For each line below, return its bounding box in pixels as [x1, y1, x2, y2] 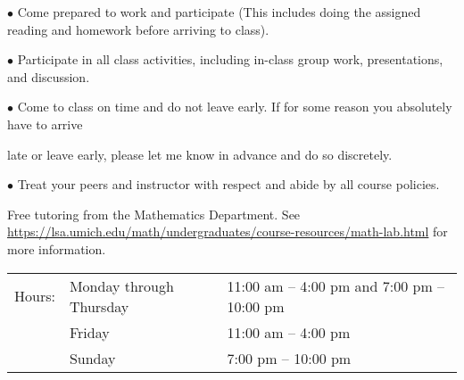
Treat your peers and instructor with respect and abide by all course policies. [17, 175, 440, 194]
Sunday [69, 347, 116, 368]
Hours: [14, 285, 55, 307]
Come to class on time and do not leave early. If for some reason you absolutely [17, 97, 452, 116]
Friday [69, 321, 110, 343]
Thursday [69, 295, 129, 317]
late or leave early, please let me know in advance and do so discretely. [7, 145, 393, 163]
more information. [7, 239, 106, 258]
